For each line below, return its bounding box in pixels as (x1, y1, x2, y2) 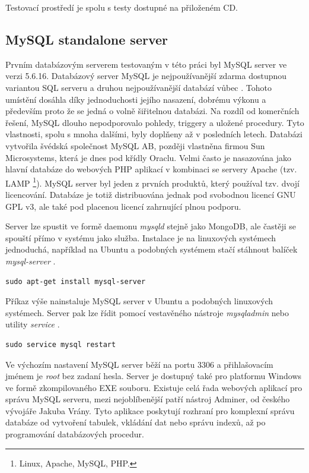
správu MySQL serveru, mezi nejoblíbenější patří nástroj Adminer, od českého (5, 393, 290, 405)
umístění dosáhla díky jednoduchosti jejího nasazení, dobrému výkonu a (5, 93, 266, 105)
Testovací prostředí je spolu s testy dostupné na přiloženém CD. (5, 1, 238, 13)
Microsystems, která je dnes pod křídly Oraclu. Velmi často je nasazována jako (5, 151, 292, 163)
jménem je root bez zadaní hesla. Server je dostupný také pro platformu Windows (5, 370, 302, 382)
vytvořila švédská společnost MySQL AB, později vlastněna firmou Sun (5, 139, 265, 152)
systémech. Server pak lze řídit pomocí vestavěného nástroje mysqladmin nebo (5, 306, 289, 319)
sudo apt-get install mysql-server (5, 277, 146, 286)
